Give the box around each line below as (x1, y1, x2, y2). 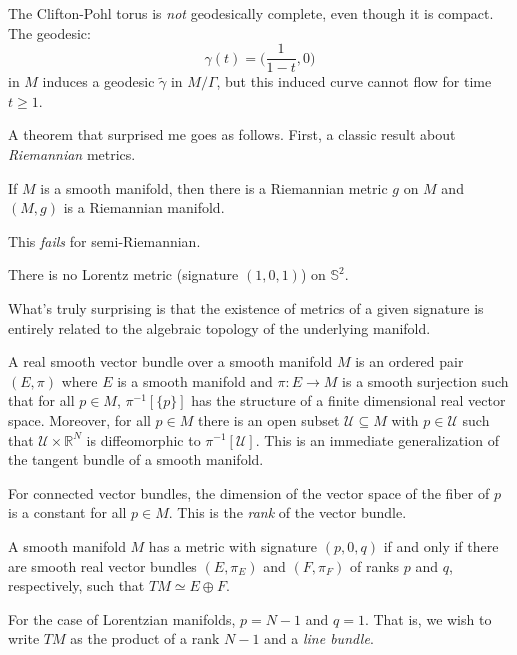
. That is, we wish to (364, 608, 492, 629)
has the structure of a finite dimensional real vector (191, 390, 506, 411)
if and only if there (383, 535, 499, 556)
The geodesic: (8, 22, 91, 43)
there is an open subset (197, 409, 340, 430)
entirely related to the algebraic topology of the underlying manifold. (8, 317, 431, 338)
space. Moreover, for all (8, 409, 151, 430)
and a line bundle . (264, 628, 374, 649)
